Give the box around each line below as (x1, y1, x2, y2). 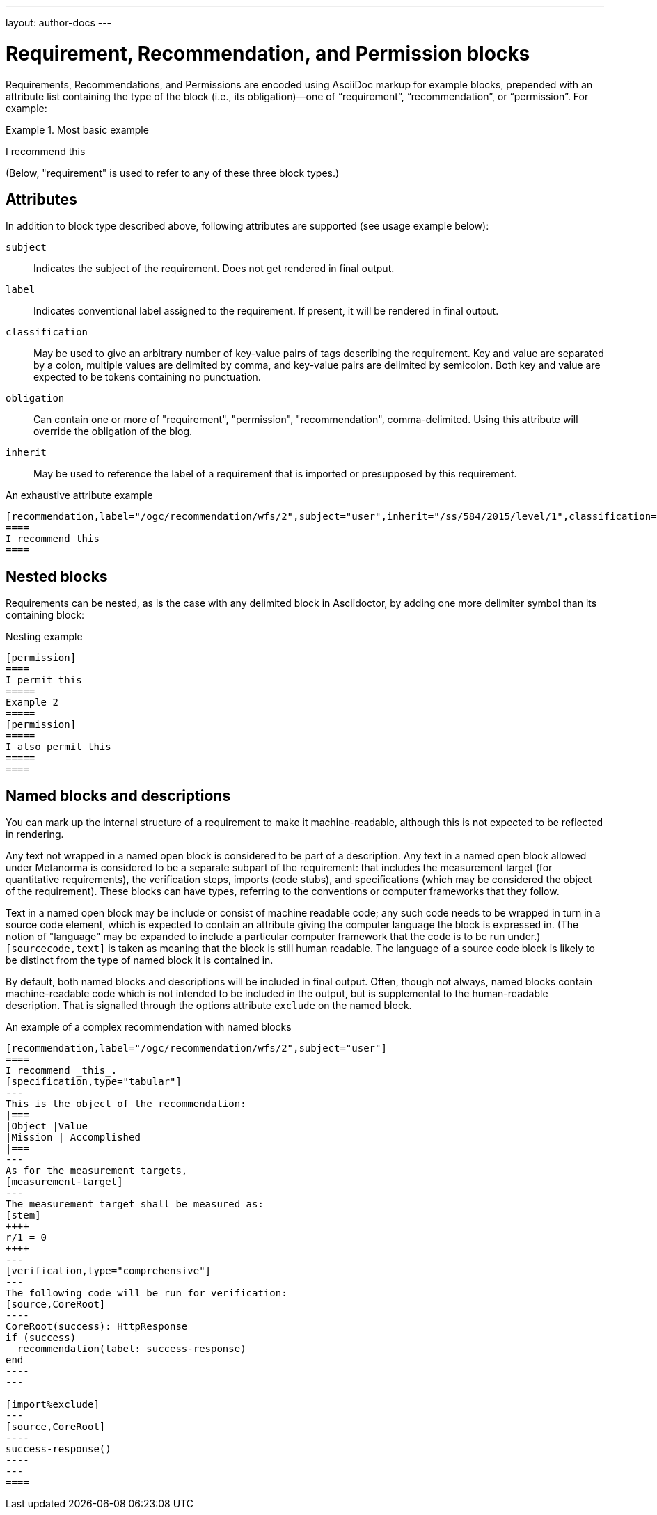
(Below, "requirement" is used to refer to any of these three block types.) (6, 166, 340, 179)
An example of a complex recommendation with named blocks (6, 1021, 292, 1033)
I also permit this (6, 741, 111, 753)
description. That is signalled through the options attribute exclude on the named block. (6, 999, 412, 1012)
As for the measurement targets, (6, 1165, 188, 1177)
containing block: (6, 609, 85, 621)
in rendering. (6, 828, 64, 841)
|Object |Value (6, 1120, 88, 1132)
